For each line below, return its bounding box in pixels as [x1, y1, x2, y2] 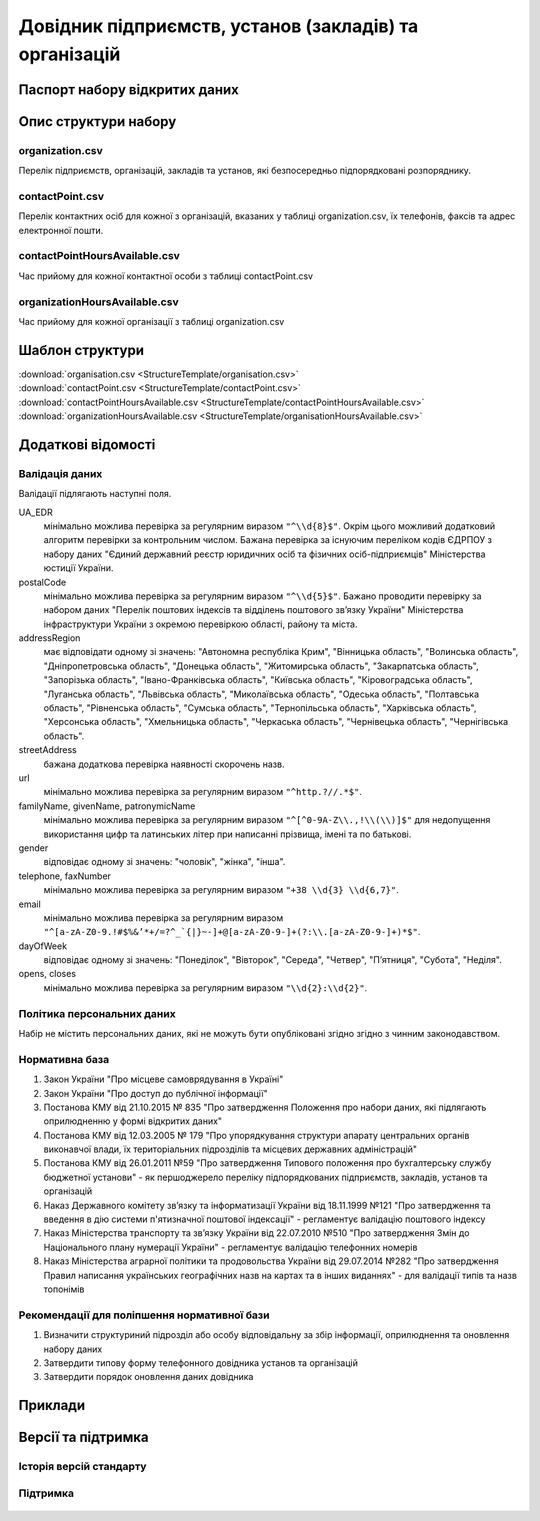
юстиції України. [43, 562, 114, 574]
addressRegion [18, 632, 81, 644]
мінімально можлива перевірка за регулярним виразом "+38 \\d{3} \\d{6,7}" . [43, 884, 399, 896]
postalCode [18, 576, 67, 588]
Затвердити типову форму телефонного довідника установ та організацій [43, 1356, 359, 1369]
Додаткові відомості [18, 436, 156, 453]
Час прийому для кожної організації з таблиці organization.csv [18, 315, 285, 327]
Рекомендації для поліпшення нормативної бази [18, 1308, 270, 1322]
